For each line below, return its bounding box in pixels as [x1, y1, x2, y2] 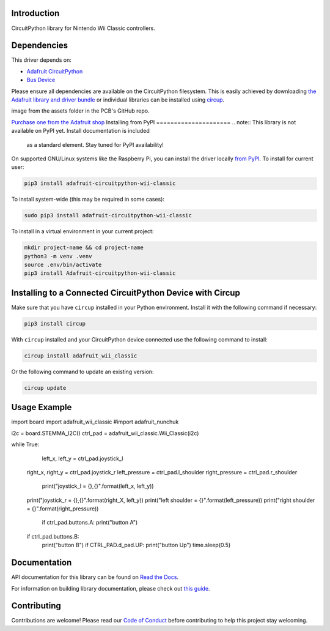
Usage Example [11, 402, 72, 413]
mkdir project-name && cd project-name [24, 244, 144, 251]
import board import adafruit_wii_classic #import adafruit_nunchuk [11, 418, 179, 425]
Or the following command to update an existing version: [11, 368, 154, 375]
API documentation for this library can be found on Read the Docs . [11, 573, 179, 581]
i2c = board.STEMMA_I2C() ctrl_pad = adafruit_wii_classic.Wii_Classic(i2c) [11, 429, 199, 437]
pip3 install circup [24, 320, 86, 327]
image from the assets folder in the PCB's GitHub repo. [11, 107, 150, 114]
